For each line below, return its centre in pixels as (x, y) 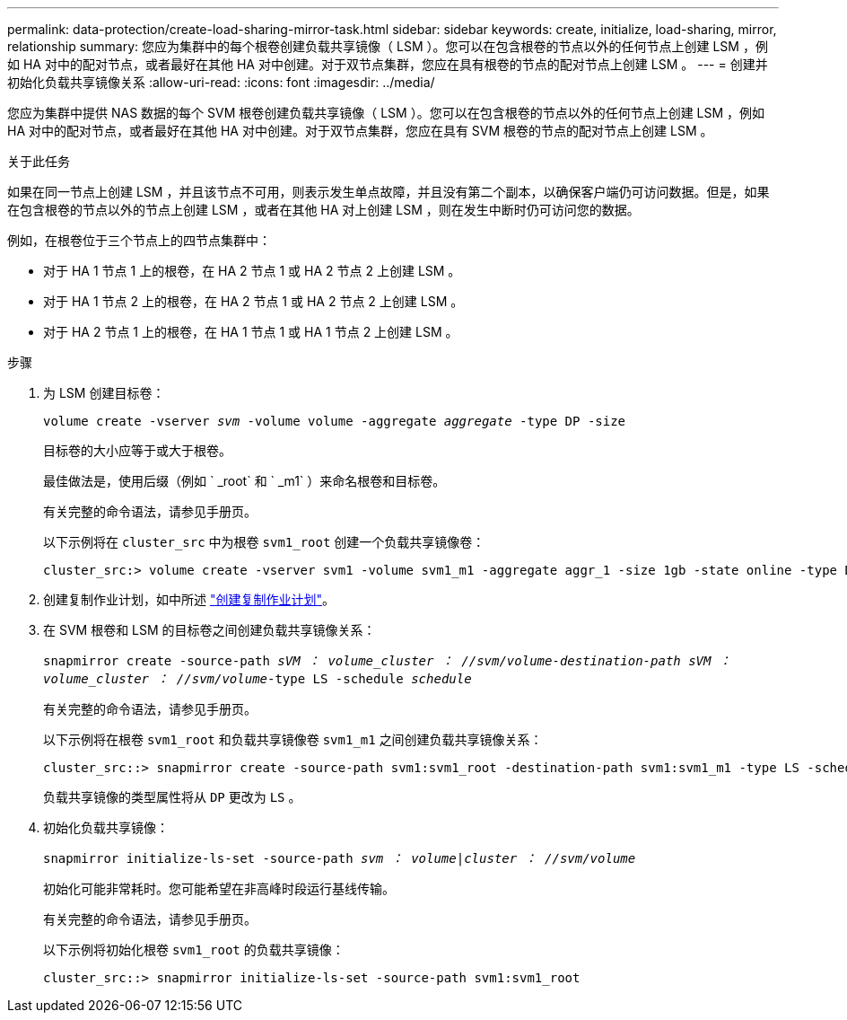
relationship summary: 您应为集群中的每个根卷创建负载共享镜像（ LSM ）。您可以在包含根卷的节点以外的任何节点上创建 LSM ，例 (388, 46)
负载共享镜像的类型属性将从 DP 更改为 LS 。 (172, 797)
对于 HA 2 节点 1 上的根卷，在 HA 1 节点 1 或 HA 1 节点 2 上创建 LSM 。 (251, 332)
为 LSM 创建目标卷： (104, 393)
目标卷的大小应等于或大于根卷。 (137, 450)
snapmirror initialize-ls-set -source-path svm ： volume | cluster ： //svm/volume (340, 858)
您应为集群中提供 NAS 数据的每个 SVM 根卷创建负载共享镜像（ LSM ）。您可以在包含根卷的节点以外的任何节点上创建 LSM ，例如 (386, 113)
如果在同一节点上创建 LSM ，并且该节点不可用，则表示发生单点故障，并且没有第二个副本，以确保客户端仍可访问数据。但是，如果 (389, 192)
